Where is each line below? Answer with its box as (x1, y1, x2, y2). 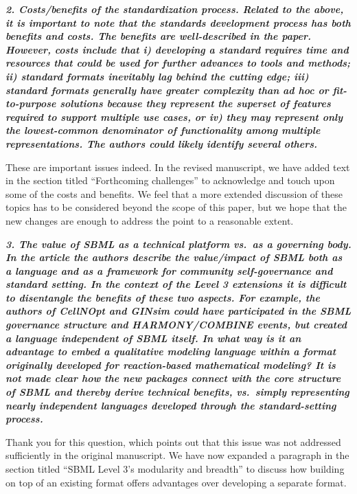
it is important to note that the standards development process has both (5, 15, 351, 30)
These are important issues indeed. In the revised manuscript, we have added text (5, 159, 350, 174)
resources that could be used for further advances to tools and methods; (5, 56, 350, 70)
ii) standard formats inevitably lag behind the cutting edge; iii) (5, 69, 309, 83)
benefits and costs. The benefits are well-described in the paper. (5, 29, 311, 43)
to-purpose (5, 96, 56, 111)
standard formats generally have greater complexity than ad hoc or (5, 82, 329, 97)
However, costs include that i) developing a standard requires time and (5, 42, 349, 56)
